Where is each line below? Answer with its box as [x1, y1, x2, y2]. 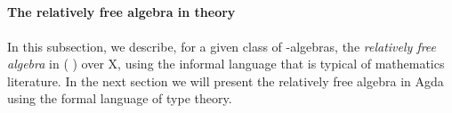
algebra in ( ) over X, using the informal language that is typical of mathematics [7, 54, 445, 73]
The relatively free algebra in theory [7, 3, 236, 21]
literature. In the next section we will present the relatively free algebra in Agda [7, 71, 444, 90]
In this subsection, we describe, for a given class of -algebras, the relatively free [7, 36, 437, 55]
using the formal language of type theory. [7, 89, 232, 108]
